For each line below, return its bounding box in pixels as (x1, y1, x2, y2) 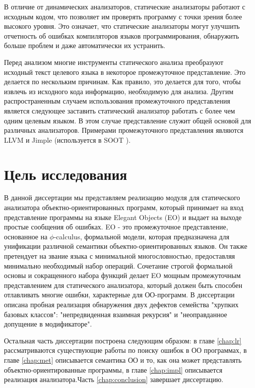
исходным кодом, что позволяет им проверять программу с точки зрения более (4, 11, 242, 21)
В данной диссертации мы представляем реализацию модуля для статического (4, 192, 240, 203)
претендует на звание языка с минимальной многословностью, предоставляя (4, 251, 235, 261)
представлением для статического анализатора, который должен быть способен (4, 279, 243, 290)
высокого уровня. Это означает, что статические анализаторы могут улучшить (4, 21, 240, 31)
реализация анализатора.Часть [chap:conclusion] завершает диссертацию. (4, 374, 224, 385)
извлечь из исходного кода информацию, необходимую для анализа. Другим (4, 86, 234, 96)
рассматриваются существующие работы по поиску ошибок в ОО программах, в (4, 345, 247, 355)
